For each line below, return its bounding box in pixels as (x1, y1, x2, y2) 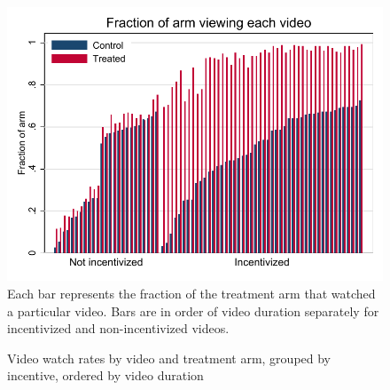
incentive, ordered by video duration (7, 366, 204, 385)
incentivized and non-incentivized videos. (7, 319, 230, 338)
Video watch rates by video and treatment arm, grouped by (7, 348, 331, 367)
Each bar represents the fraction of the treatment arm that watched (7, 283, 376, 302)
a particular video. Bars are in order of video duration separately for (7, 301, 379, 320)
